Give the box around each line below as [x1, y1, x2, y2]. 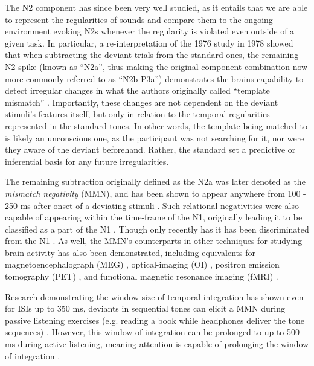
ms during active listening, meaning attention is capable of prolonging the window [5, 338, 309, 350]
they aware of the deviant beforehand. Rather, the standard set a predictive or [5, 143, 296, 156]
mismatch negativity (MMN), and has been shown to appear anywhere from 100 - [5, 187, 306, 199]
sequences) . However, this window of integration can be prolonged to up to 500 [5, 326, 300, 338]
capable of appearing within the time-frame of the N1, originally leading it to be [5, 211, 303, 223]
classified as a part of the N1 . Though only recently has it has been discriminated [5, 222, 309, 235]
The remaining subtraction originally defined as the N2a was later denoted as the [5, 175, 306, 188]
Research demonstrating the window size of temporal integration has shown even [5, 290, 304, 303]
